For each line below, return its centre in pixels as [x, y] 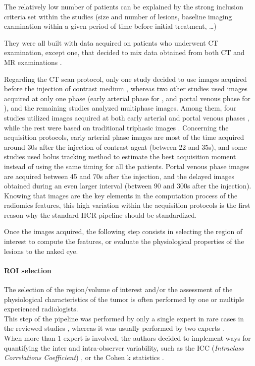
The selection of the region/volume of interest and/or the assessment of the [118, 289]
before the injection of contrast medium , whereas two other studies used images [126, 89]
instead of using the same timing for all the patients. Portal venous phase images [127, 166]
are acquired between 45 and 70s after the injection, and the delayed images [119, 176]
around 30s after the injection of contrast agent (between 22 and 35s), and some [126, 147]
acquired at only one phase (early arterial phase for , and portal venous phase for [127, 98]
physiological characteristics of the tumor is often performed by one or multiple [124, 299]
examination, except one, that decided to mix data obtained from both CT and [124, 52]
